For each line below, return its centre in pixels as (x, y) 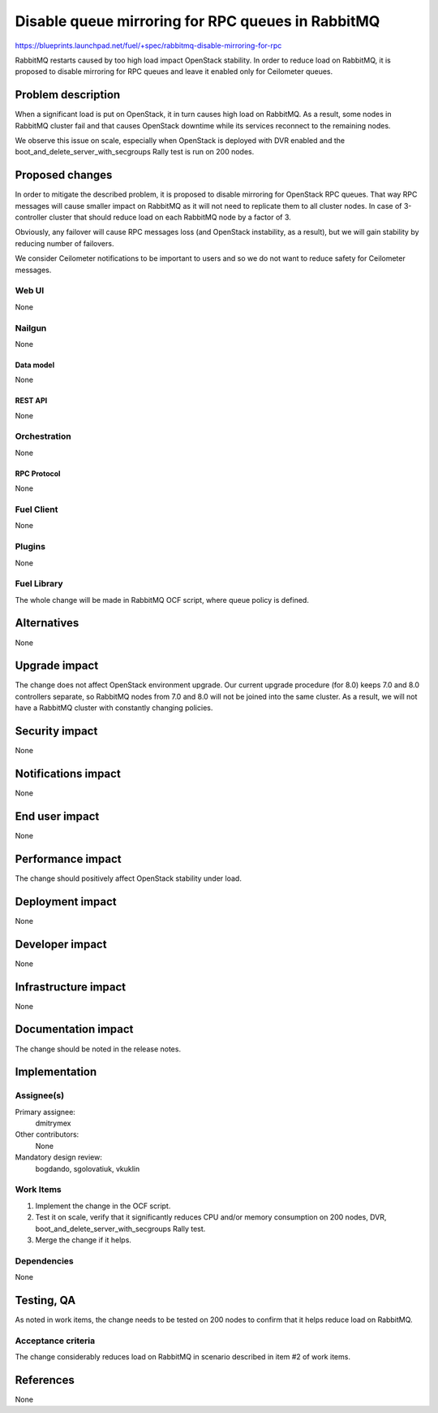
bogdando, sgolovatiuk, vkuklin (88, 1168)
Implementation (56, 1072)
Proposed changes (64, 175)
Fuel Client (36, 509)
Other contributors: (47, 1134)
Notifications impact (68, 773)
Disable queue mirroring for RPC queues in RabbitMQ (198, 21)
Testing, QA (45, 1300)
